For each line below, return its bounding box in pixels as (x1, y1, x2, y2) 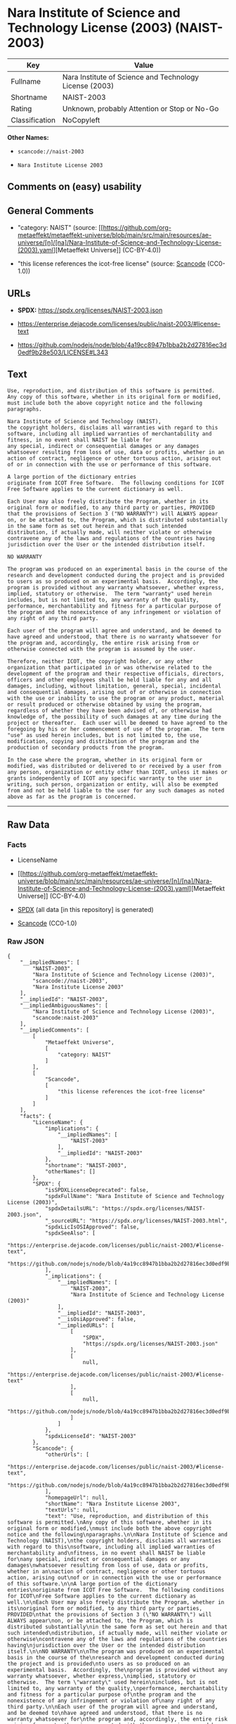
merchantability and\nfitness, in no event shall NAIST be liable (7, 1549, 206, 1557)
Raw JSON (7, 937, 44, 946)
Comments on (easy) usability (7, 181, 142, 193)
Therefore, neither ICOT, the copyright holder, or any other (7, 657, 193, 665)
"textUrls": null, (44, 1506, 99, 1513)
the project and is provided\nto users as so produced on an (7, 1660, 190, 1667)
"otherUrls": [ (44, 1450, 90, 1458)
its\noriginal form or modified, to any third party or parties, (7, 1604, 202, 1612)
